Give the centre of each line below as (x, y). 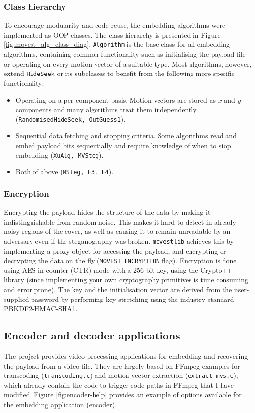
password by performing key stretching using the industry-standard (133, 299)
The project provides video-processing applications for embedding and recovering (126, 356)
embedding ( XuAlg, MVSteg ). (60, 155)
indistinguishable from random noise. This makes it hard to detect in (108, 221)
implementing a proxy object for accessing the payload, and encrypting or (115, 250)
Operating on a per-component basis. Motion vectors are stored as (115, 99)
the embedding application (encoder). (61, 404)
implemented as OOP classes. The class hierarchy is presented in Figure (112, 34)
